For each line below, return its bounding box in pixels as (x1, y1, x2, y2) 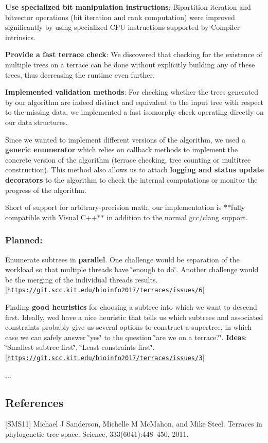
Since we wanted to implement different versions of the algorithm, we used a (5, 134, 245, 145)
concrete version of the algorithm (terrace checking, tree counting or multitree (5, 154, 251, 165)
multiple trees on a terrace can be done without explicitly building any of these (5, 59, 255, 69)
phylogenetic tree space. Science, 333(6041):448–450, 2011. (5, 428, 189, 439)
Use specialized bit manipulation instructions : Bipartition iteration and (5, 2, 251, 12)
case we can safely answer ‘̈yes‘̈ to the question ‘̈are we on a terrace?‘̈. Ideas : (5, 331, 247, 342)
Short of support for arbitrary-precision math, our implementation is (5, 202, 222, 212)
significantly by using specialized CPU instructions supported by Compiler (5, 22, 240, 32)
